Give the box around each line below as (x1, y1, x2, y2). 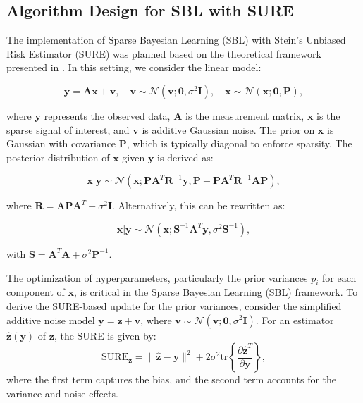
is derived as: (157, 149, 214, 164)
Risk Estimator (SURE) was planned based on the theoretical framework (6, 46, 321, 61)
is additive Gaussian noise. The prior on (142, 122, 315, 137)
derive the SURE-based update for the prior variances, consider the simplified (6, 298, 342, 313)
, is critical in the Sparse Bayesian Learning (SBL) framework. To (74, 285, 358, 299)
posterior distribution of (6, 149, 110, 164)
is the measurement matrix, (185, 108, 304, 123)
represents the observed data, (44, 108, 171, 123)
